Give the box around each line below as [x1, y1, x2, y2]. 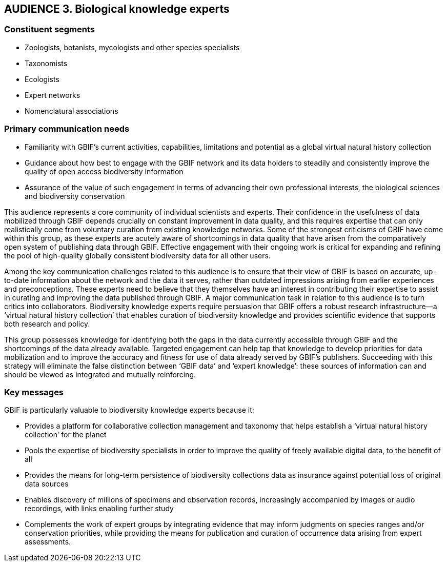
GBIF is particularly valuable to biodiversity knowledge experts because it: [4, 406, 254, 415]
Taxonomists [25, 58, 68, 68]
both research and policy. [4, 319, 90, 328]
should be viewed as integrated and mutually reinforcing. [4, 370, 196, 379]
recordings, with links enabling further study [25, 504, 174, 513]
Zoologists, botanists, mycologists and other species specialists [25, 43, 240, 52]
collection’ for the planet [25, 430, 107, 439]
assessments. [25, 537, 71, 547]
